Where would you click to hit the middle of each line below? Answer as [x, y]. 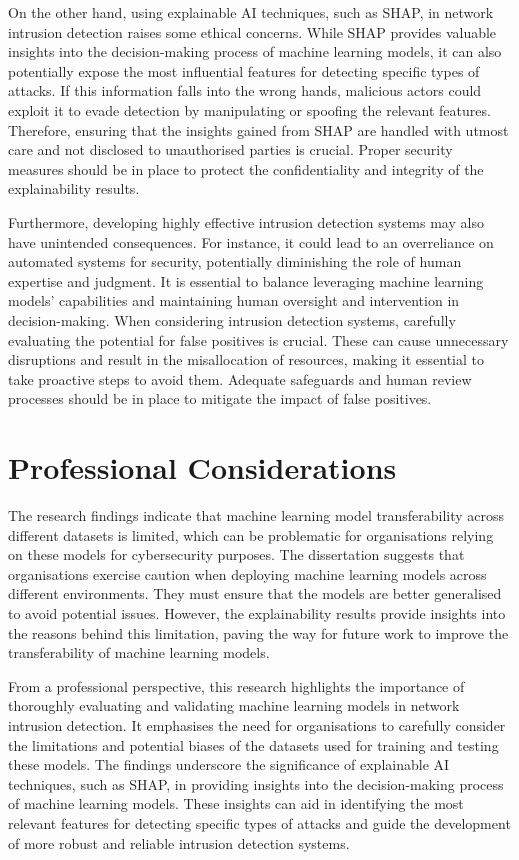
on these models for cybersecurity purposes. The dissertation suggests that [236, 554]
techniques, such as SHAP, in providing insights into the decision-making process [256, 783]
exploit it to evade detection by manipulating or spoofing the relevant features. [249, 109]
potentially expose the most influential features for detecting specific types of [244, 70]
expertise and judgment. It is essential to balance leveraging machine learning [246, 280]
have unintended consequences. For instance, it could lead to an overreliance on [251, 241]
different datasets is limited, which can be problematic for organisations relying [251, 534]
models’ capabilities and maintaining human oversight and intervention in [234, 300]
